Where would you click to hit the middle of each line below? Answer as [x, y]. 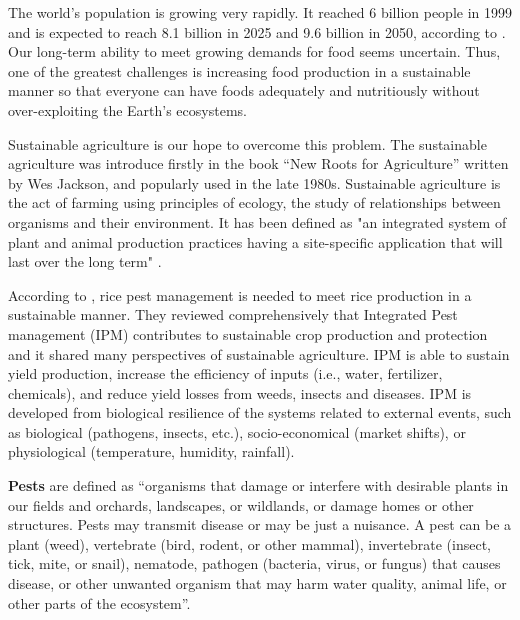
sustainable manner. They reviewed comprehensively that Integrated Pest [233, 314]
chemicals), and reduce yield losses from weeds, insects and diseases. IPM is [240, 392]
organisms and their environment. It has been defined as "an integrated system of [257, 221]
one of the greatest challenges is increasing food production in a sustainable [239, 70]
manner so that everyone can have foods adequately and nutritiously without [244, 90]
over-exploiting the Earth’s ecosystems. [127, 109]
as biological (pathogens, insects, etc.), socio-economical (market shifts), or [237, 431]
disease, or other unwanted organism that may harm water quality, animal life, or [257, 583]
